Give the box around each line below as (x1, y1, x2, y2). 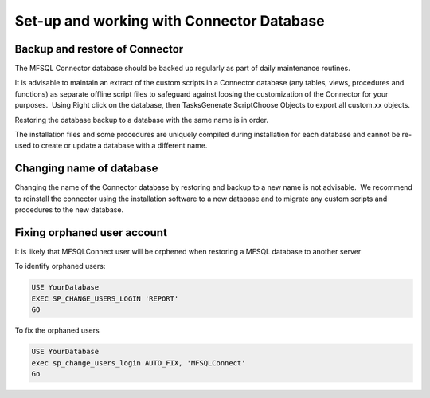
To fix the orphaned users (14, 325, 100, 335)
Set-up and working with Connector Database (14, 12, 326, 30)
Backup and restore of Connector (14, 42, 184, 56)
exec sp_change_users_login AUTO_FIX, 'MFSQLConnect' (31, 358, 246, 367)
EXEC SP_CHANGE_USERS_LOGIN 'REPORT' (31, 294, 179, 303)
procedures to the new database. (14, 205, 123, 215)
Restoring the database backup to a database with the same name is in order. (14, 115, 268, 124)
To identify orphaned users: (14, 262, 106, 271)
